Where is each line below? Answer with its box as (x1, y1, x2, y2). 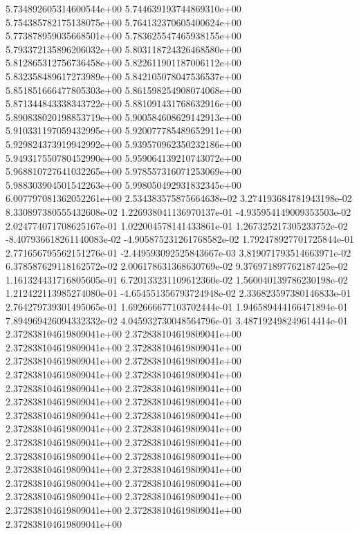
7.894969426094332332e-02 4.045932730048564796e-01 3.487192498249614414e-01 (6, 313, 348, 327)
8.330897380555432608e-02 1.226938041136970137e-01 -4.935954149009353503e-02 (6, 204, 351, 219)
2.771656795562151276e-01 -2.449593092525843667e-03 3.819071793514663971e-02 (6, 245, 351, 259)
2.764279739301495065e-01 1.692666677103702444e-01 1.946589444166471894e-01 (6, 300, 348, 314)
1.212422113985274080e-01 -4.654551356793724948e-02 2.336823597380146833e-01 (6, 286, 351, 300)
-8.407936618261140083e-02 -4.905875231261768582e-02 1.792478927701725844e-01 (6, 232, 354, 246)
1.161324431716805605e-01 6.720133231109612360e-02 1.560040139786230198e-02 (6, 272, 348, 286)
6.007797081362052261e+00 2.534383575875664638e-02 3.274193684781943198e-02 (6, 191, 352, 205)
